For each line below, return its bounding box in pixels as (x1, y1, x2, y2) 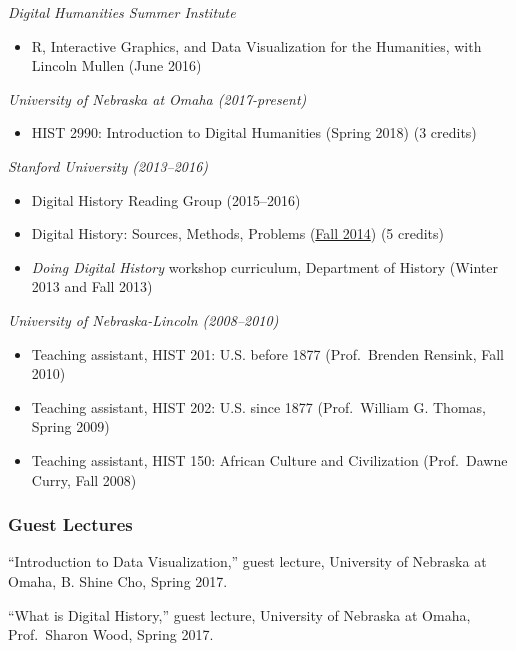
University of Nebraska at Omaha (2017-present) (8, 88, 307, 109)
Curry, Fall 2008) (31, 469, 137, 490)
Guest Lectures (8, 512, 133, 537)
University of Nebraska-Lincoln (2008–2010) (8, 309, 279, 330)
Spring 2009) (31, 416, 110, 437)
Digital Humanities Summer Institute (8, 2, 236, 22)
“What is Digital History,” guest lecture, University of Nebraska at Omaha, (8, 604, 471, 625)
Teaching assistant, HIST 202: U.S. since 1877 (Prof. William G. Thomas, (31, 396, 486, 417)
